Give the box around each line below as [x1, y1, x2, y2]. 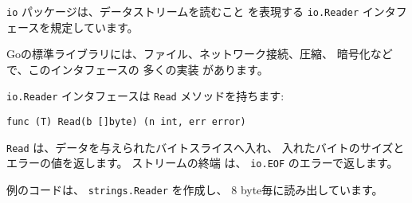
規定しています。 [50, 18, 139, 35]
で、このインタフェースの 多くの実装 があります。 [6, 61, 269, 77]
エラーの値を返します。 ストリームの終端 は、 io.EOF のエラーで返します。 [6, 154, 398, 171]
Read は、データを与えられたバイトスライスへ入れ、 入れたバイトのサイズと [6, 139, 405, 155]
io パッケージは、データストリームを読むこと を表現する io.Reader [6, 3, 359, 19]
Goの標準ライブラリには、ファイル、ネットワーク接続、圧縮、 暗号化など [6, 45, 393, 62]
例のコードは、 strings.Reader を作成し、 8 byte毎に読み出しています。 [6, 182, 383, 198]
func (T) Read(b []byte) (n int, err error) [6, 116, 246, 128]
